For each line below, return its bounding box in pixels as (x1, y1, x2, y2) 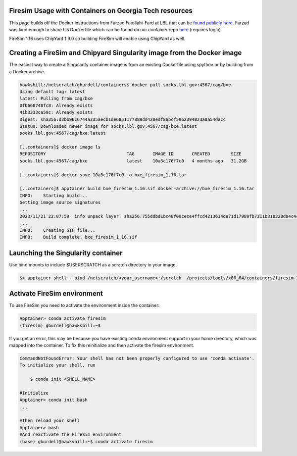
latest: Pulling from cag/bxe (19, 96, 93, 101)
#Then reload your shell (19, 418, 80, 423)
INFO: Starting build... (19, 193, 88, 198)
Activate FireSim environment (9, 290, 103, 298)
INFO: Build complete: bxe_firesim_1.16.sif (19, 234, 137, 240)
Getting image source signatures (19, 200, 101, 205)
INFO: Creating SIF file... (19, 227, 96, 233)
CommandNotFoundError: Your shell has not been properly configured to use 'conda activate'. (19, 355, 255, 361)
